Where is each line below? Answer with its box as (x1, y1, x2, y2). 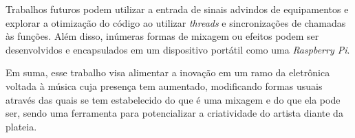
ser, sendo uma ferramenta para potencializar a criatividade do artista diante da (6, 106, 343, 120)
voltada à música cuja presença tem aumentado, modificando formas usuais (6, 78, 323, 93)
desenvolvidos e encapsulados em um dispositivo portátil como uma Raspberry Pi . (6, 42, 350, 56)
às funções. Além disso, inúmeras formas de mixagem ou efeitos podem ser (6, 29, 319, 43)
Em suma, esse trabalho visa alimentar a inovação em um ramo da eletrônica (6, 65, 330, 80)
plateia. (6, 119, 37, 133)
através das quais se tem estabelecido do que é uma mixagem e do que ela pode (6, 92, 341, 106)
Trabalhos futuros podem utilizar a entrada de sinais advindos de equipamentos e (6, 2, 349, 16)
